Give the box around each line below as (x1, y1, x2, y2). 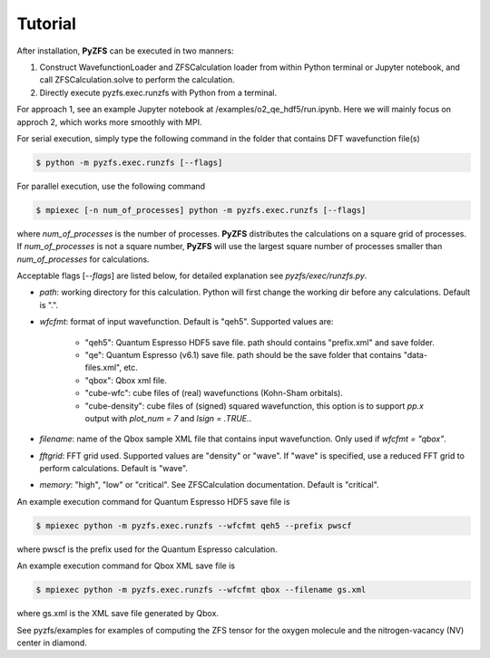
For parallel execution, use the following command (16, 180, 206, 191)
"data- (403, 349, 428, 360)
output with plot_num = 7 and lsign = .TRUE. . (84, 412, 252, 423)
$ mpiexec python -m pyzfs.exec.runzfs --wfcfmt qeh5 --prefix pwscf (35, 520, 352, 530)
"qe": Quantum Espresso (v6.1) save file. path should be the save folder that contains (84, 349, 402, 360)
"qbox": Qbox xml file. (84, 374, 168, 385)
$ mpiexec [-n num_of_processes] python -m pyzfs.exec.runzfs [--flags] (35, 205, 367, 215)
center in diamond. (16, 637, 88, 648)
